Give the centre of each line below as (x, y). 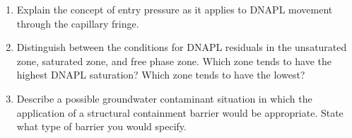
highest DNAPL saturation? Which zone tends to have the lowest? (161, 75)
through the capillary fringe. (78, 23)
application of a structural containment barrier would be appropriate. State (180, 112)
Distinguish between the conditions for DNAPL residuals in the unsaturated (182, 47)
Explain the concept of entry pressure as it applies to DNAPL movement (175, 9)
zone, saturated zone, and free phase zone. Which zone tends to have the (174, 61)
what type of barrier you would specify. (101, 126)
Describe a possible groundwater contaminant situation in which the (164, 98)
